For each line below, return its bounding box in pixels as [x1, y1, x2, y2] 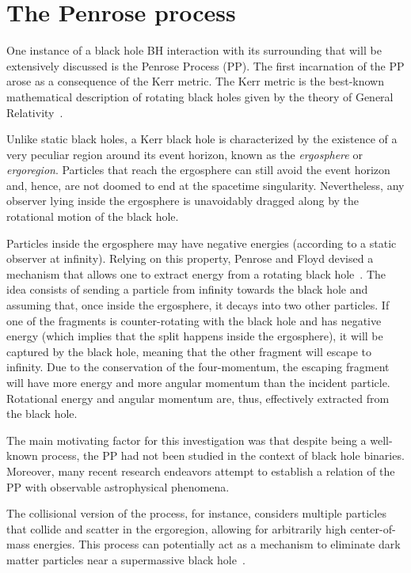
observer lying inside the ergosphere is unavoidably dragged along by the [6, 192, 360, 209]
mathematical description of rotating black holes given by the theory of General [6, 88, 394, 104]
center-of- [350, 520, 396, 537]
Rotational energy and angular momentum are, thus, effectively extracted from [6, 389, 390, 406]
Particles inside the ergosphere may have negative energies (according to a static [6, 234, 397, 251]
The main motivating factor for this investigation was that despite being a [6, 431, 367, 448]
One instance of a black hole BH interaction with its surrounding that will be [6, 42, 382, 59]
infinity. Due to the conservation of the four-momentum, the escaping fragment [6, 359, 390, 375]
